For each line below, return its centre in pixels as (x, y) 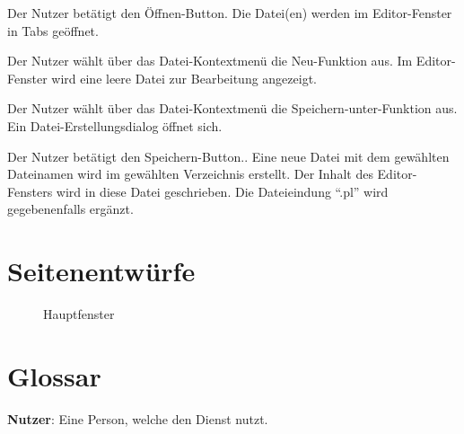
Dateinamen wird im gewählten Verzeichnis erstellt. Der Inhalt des (190, 174)
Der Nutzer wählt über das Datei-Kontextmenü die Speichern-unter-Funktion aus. (232, 108)
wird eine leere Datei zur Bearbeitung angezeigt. (184, 78)
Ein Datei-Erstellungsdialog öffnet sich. (115, 125)
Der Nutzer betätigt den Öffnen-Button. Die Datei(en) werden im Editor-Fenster (230, 13)
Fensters (30, 191)
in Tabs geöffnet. (53, 30)
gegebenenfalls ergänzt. (70, 209)
